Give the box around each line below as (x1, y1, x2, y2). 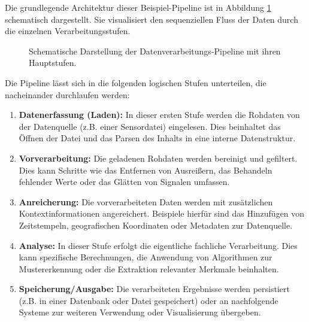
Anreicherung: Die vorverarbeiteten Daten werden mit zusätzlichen (19, 195, 273, 208)
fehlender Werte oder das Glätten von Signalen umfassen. (19, 175, 230, 188)
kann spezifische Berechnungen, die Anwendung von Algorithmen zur (19, 251, 272, 263)
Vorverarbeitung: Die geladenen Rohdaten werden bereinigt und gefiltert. (19, 151, 298, 164)
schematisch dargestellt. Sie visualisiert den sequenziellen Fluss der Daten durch (5, 13, 298, 25)
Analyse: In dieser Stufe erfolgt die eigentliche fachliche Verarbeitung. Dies (19, 239, 298, 251)
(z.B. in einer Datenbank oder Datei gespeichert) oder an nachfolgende (19, 294, 278, 306)
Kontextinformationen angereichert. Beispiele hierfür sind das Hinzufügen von (19, 207, 305, 220)
